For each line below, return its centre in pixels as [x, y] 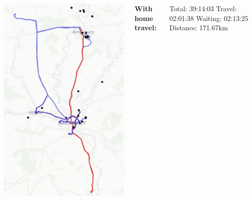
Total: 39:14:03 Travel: [203, 8]
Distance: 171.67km [199, 28]
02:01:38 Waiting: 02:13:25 [209, 18]
